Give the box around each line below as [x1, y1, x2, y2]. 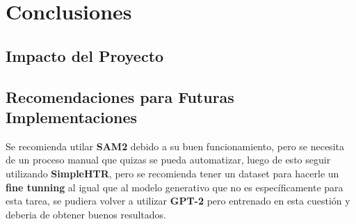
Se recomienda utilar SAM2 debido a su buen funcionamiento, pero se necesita [6, 138, 344, 153]
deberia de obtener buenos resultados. [6, 207, 166, 221]
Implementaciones [6, 106, 138, 127]
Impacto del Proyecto [6, 45, 164, 66]
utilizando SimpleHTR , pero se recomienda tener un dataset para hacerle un [6, 166, 339, 180]
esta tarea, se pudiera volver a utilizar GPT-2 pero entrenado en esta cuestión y [6, 193, 350, 208]
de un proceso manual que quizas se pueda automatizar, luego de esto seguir [6, 152, 331, 167]
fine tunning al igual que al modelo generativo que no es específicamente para [6, 179, 343, 194]
